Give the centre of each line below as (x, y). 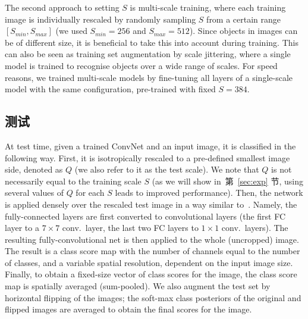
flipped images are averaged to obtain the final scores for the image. (128, 309)
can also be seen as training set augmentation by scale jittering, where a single (148, 54)
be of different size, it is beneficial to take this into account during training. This (152, 42)
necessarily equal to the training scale (73, 181)
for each (90, 193)
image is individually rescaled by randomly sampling (100, 19)
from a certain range (244, 19)
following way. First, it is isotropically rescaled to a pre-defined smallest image (147, 157)
